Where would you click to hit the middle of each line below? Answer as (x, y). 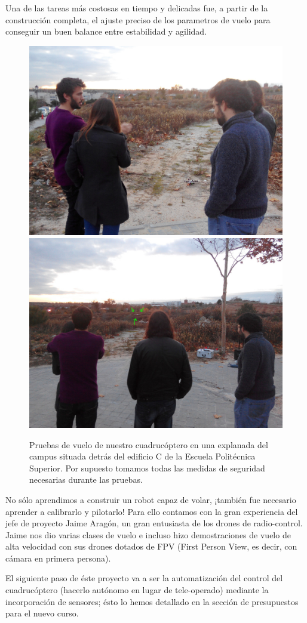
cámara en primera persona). (58, 558)
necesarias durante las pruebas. (86, 479)
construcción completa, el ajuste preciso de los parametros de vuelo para (138, 19)
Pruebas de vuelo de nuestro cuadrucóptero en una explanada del (149, 444)
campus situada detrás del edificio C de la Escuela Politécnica (142, 456)
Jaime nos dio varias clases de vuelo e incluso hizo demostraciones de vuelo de (148, 534)
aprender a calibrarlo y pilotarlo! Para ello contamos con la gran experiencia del (152, 511)
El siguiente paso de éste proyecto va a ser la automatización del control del (144, 578)
